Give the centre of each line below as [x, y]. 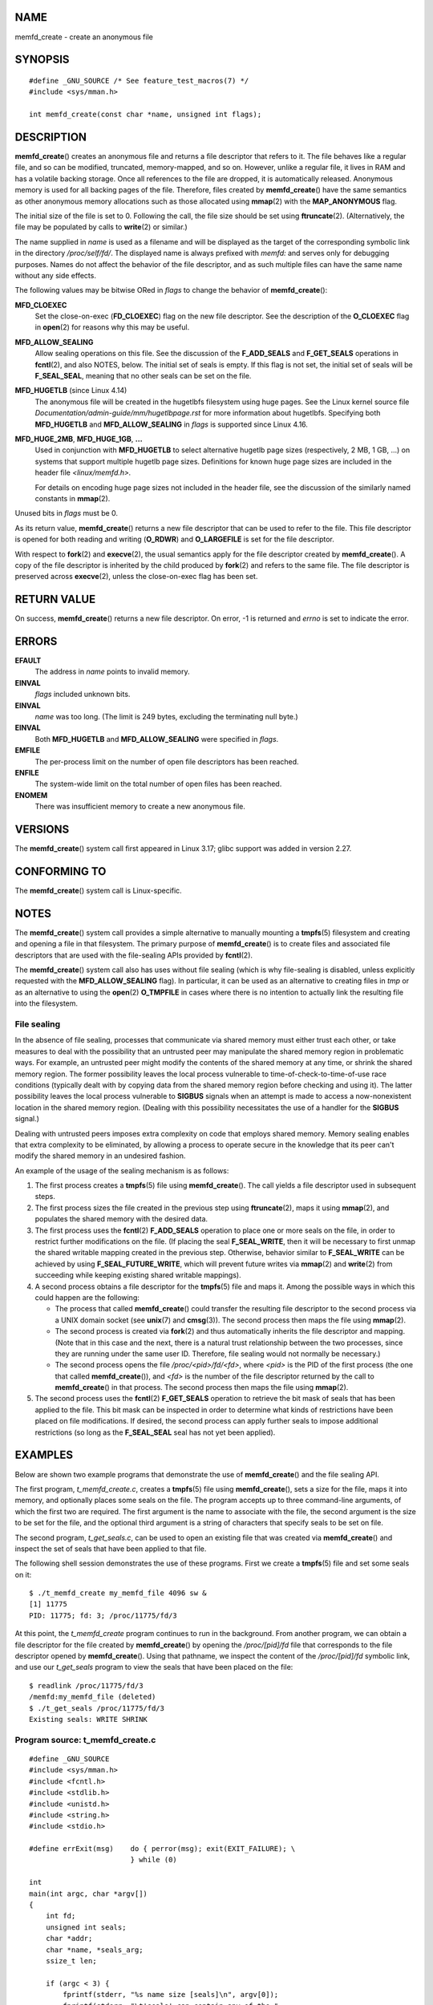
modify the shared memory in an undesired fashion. [100, 1156]
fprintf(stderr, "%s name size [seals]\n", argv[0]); [171, 1995]
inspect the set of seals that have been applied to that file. [111, 1549]
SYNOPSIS [42, 60]
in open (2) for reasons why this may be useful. [112, 327]
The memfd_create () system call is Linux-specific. [98, 890]
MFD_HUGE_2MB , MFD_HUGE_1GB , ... [79, 439]
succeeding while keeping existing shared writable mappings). [138, 1275]
